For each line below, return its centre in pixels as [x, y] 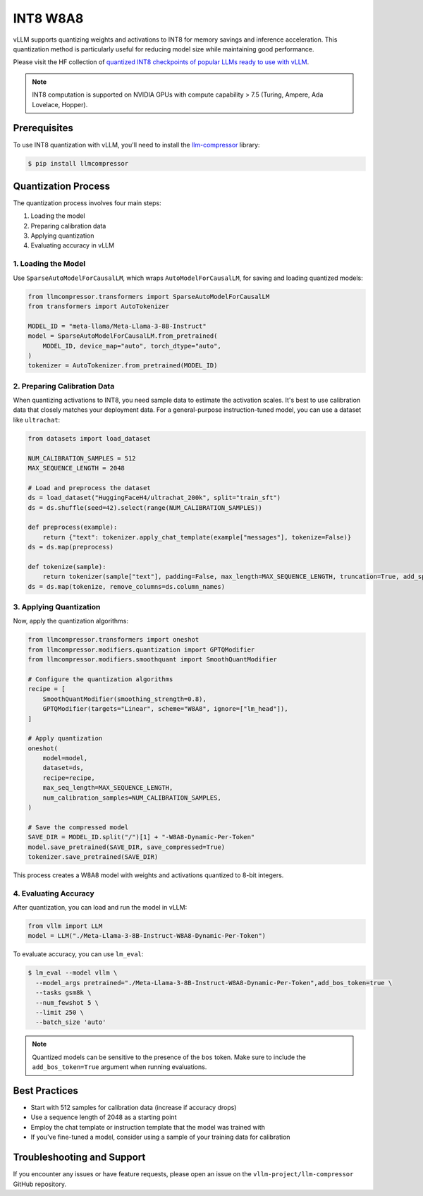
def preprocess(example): [73, 527]
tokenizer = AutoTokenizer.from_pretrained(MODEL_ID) [123, 366]
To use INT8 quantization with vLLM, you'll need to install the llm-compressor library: [136, 145]
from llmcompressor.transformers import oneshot [114, 640]
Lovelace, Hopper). [60, 104]
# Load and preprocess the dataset [89, 488]
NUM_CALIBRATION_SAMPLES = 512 [82, 458]
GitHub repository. [40, 1184]
